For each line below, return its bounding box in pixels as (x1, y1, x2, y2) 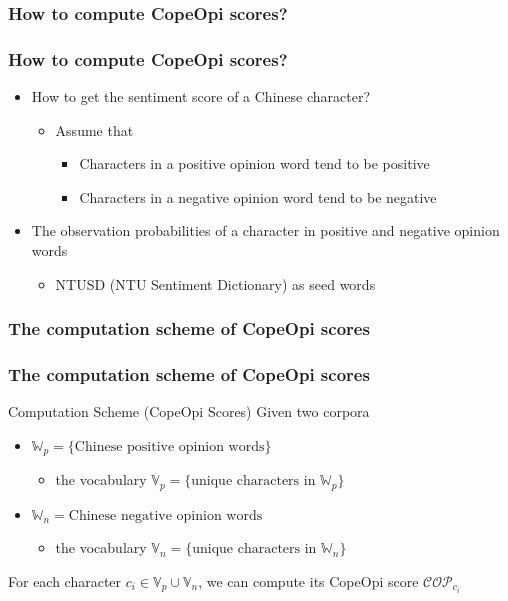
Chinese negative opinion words (68, 508, 263, 523)
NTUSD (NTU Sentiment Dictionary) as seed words (55, 273, 376, 294)
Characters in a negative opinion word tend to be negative (79, 186, 437, 207)
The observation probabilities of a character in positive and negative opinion (31, 220, 500, 241)
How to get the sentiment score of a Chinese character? (31, 86, 371, 107)
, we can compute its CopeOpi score (198, 570, 419, 591)
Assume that (55, 119, 134, 140)
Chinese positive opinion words (74, 439, 265, 454)
